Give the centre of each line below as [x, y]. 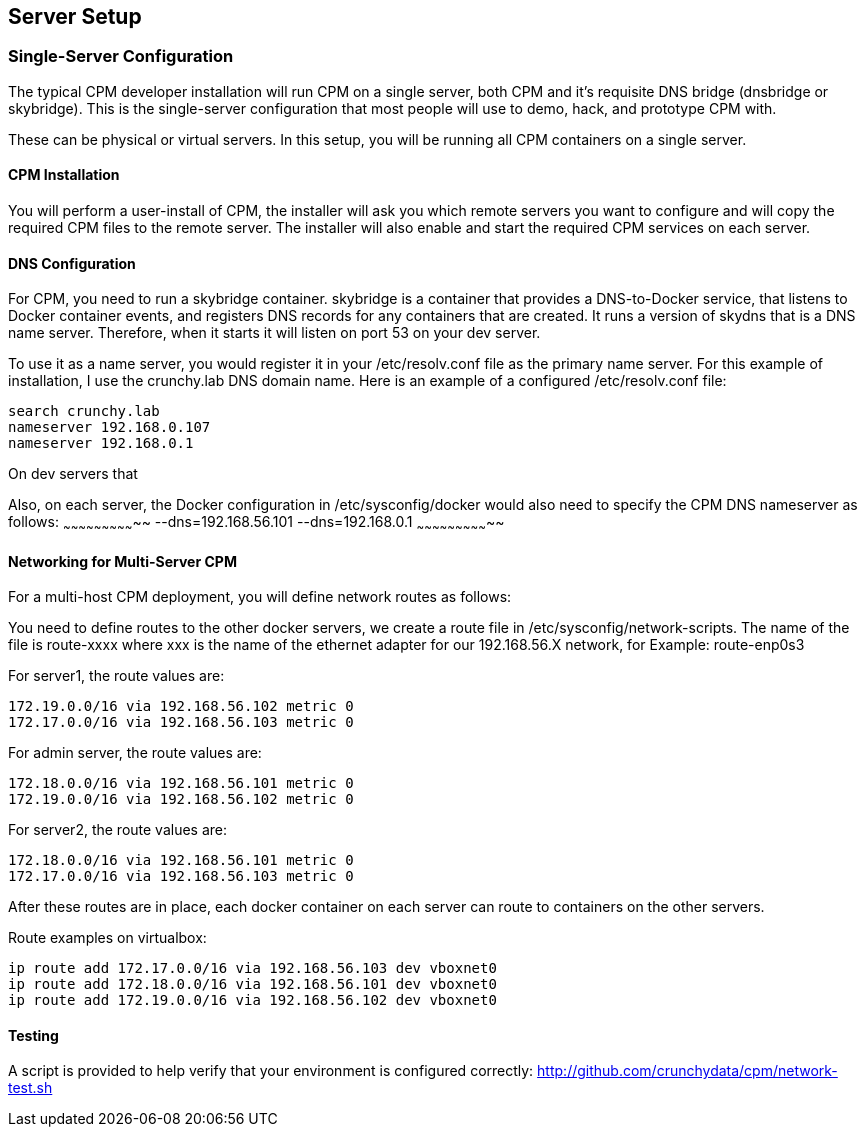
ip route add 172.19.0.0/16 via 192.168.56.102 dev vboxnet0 [252, 1000]
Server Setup [75, 16]
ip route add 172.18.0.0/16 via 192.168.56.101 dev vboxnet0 [252, 984]
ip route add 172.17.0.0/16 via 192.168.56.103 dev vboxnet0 [252, 968]
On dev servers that [73, 474]
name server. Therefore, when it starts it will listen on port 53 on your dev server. [274, 333]
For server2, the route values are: [118, 830]
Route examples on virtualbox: [107, 938]
